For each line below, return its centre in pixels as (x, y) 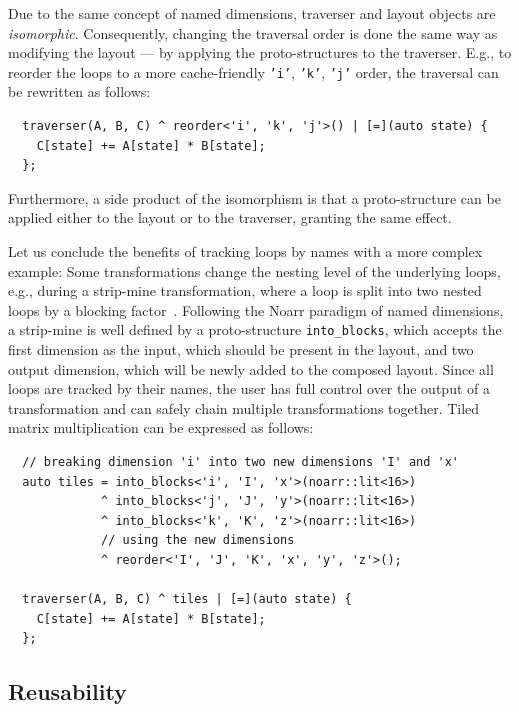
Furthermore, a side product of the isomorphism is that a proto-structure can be (254, 197)
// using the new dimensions (198, 540)
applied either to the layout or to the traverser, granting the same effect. (230, 217)
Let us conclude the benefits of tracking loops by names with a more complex (245, 251)
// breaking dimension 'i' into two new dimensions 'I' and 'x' (241, 462)
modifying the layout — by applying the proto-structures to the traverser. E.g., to (260, 52)
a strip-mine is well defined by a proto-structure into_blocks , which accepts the (255, 329)
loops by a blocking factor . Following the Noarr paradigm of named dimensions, (256, 309)
